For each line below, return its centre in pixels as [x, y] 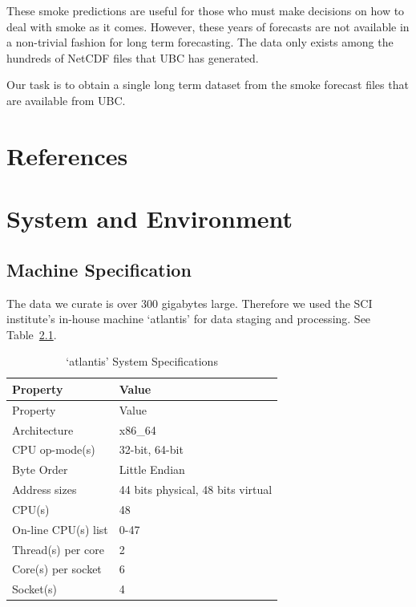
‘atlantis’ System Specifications [142, 361]
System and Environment [150, 219]
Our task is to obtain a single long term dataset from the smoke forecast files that [208, 85]
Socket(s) [35, 589]
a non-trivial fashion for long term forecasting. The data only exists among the [200, 42]
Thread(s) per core [58, 549]
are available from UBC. [66, 100]
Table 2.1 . [32, 334]
